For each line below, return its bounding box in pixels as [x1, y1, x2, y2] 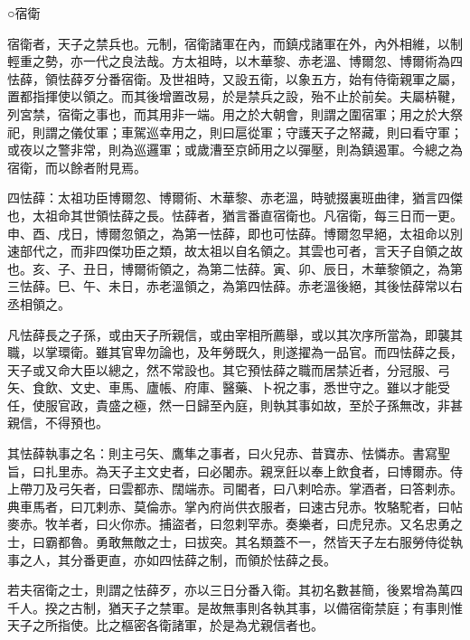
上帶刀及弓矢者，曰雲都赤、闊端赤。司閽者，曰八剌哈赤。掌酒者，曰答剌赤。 [7, 479, 463, 498]
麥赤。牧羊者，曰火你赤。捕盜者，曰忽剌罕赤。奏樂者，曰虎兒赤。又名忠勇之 [7, 514, 463, 533]
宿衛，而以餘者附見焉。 [7, 157, 146, 176]
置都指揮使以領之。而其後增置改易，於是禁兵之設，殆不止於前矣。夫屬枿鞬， [7, 87, 463, 106]
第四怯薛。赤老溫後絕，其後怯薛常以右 [234, 277, 463, 296]
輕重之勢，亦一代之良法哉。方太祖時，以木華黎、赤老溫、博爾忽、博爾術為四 [7, 52, 463, 71]
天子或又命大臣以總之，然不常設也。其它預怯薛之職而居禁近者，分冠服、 [7, 360, 437, 379]
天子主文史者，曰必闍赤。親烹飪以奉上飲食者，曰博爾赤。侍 [108, 461, 463, 480]
